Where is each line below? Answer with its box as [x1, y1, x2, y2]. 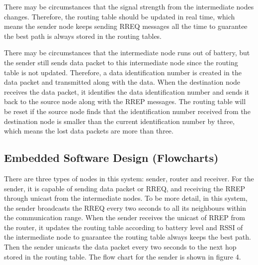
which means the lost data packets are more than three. [4, 126, 173, 136]
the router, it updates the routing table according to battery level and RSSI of [4, 222, 243, 232]
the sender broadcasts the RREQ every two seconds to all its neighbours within [4, 202, 246, 213]
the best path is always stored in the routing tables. [4, 30, 162, 41]
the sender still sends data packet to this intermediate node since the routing [4, 57, 238, 67]
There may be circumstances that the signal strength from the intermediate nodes [4, 1, 254, 11]
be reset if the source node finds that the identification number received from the [4, 106, 251, 116]
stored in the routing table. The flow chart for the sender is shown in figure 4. [4, 251, 241, 262]
